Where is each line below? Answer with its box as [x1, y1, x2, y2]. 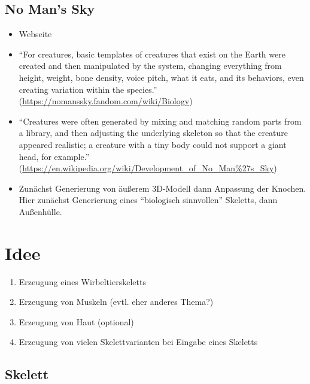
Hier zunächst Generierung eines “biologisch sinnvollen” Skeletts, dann [19, 193, 278, 206]
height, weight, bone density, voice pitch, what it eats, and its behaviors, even [19, 71, 304, 83]
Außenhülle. [19, 205, 62, 217]
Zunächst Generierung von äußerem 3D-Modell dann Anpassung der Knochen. [19, 182, 306, 194]
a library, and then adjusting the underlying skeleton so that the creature [19, 126, 288, 139]
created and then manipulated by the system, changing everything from [19, 59, 282, 72]
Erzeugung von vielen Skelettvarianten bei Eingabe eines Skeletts [19, 335, 258, 348]
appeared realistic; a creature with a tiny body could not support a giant [19, 138, 287, 150]
